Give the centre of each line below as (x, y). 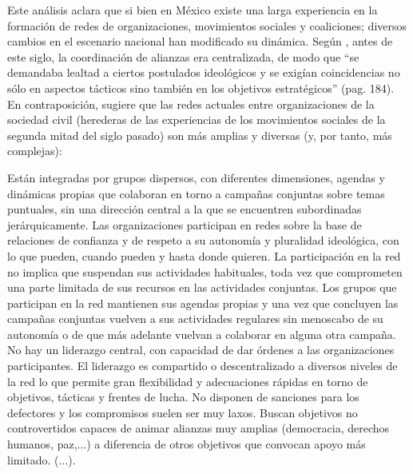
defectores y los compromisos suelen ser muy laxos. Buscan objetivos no (183, 412)
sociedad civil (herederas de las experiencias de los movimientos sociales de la (197, 119)
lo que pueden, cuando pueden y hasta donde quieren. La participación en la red (204, 255)
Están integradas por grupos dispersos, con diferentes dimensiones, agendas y (196, 177)
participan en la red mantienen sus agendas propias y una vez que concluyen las (203, 303)
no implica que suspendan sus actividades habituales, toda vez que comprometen (205, 271)
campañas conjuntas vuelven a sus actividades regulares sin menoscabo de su (195, 319)
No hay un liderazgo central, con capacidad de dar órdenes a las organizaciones (201, 350)
